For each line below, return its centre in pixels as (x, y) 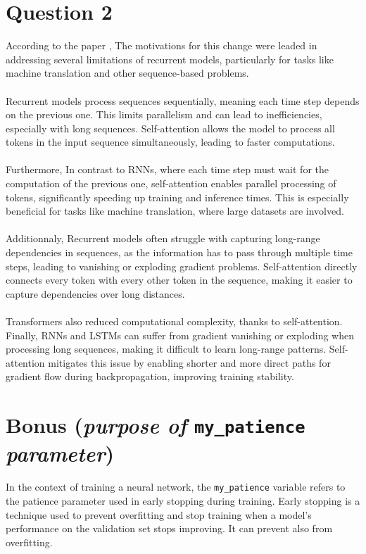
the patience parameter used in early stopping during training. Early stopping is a (183, 501)
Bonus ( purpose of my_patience (156, 425)
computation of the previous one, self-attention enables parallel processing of (171, 183)
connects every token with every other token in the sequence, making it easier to (179, 280)
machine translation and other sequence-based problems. (127, 73)
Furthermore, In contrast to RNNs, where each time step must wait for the (167, 169)
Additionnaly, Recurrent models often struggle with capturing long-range (163, 238)
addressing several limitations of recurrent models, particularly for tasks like (170, 59)
